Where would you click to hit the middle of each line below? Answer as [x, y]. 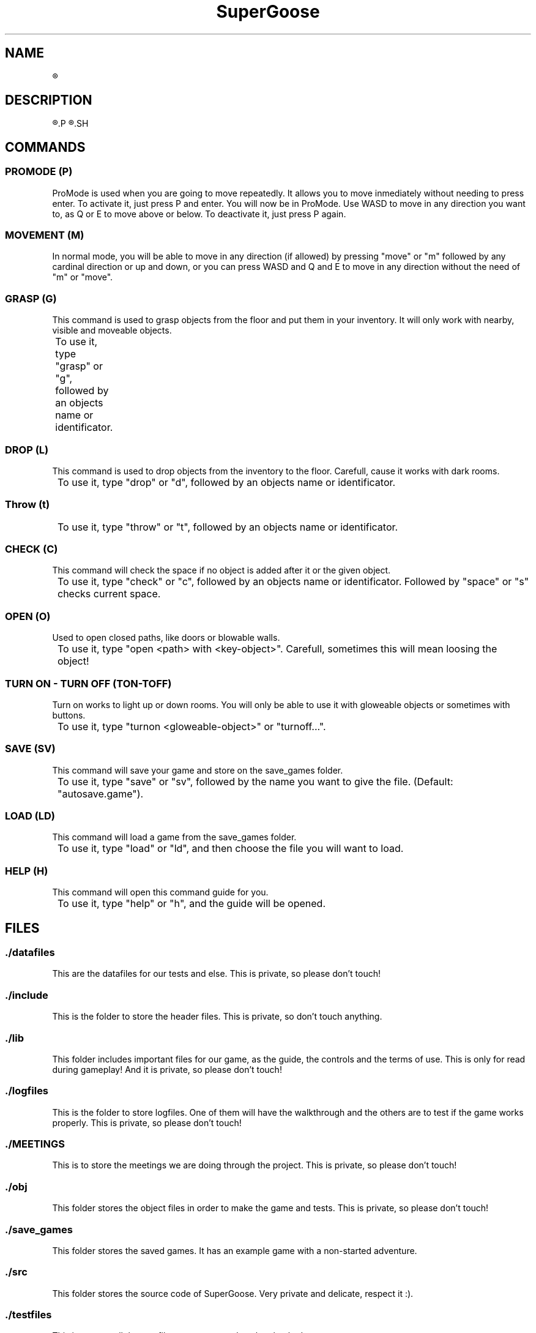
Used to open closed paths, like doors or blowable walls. [166, 638]
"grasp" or [79, 366]
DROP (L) [27, 450]
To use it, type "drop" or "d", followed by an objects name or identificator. [227, 482]
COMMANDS [45, 147]
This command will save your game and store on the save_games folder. [198, 770]
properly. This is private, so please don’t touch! [147, 1122]
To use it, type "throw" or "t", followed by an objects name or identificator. [228, 527]
